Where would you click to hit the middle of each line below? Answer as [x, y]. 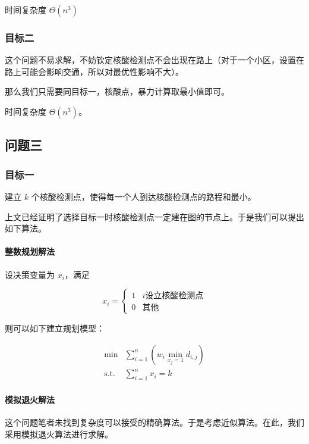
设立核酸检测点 [174, 296]
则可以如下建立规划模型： [55, 328]
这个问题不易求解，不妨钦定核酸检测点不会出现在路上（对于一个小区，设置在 [154, 60]
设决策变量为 [30, 274]
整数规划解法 [30, 251]
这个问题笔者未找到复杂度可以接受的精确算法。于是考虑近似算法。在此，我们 [154, 422]
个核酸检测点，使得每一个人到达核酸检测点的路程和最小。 [144, 196]
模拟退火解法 [30, 399]
